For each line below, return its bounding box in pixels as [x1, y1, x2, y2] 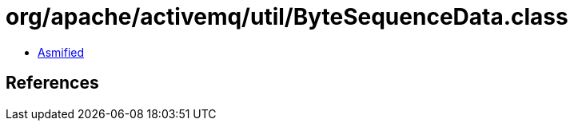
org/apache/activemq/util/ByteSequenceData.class [6, 3, 568, 30]
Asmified [38, 45, 85, 59]
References [6, 73, 99, 93]
